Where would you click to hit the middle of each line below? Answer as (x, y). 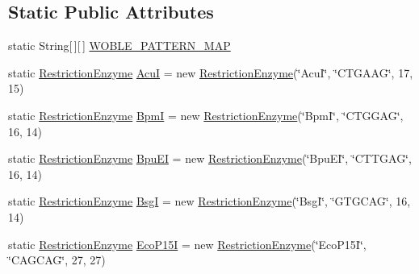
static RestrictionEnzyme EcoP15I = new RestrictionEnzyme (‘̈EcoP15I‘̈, (187, 244)
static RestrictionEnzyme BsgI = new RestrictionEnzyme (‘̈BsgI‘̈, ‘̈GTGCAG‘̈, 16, (209, 201)
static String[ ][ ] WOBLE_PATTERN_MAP (119, 46)
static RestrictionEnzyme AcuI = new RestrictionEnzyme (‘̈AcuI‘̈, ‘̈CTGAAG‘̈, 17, (211, 72)
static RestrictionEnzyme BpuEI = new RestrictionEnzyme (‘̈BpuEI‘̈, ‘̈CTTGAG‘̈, (210, 158)
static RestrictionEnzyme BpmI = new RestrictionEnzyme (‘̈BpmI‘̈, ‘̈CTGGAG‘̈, (206, 115)
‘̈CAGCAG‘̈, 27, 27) (57, 260)
